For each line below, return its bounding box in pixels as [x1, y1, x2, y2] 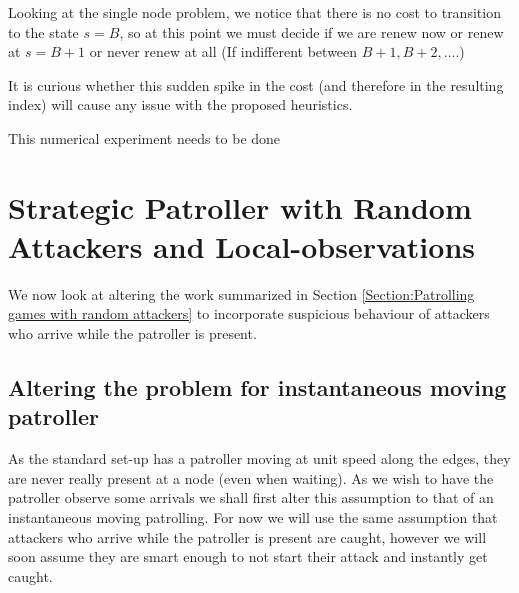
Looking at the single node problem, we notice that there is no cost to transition [8, 2, 501, 22]
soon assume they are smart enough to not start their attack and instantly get [8, 546, 488, 567]
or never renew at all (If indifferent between [89, 41, 358, 62]
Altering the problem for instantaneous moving [8, 372, 507, 403]
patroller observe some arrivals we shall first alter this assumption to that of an [8, 487, 494, 508]
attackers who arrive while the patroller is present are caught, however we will [8, 526, 487, 547]
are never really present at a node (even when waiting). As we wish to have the [8, 467, 494, 488]
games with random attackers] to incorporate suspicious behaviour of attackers [8, 303, 490, 324]
